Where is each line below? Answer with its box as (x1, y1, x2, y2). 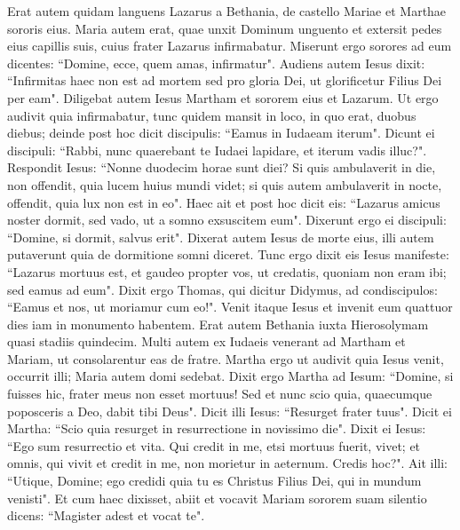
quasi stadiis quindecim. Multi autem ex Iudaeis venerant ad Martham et (7, 332, 406, 351)
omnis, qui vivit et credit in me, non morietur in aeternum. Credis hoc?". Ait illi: (7, 454, 448, 472)
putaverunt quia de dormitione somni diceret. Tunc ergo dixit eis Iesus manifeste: (7, 245, 449, 264)
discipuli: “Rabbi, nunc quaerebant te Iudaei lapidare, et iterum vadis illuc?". (7, 140, 427, 159)
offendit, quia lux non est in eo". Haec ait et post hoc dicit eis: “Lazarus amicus (7, 193, 440, 211)
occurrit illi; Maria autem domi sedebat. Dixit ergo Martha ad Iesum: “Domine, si (7, 367, 454, 385)
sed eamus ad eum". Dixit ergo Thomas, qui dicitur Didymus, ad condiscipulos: (7, 280, 438, 298)
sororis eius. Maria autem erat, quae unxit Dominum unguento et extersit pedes (7, 19, 442, 37)
